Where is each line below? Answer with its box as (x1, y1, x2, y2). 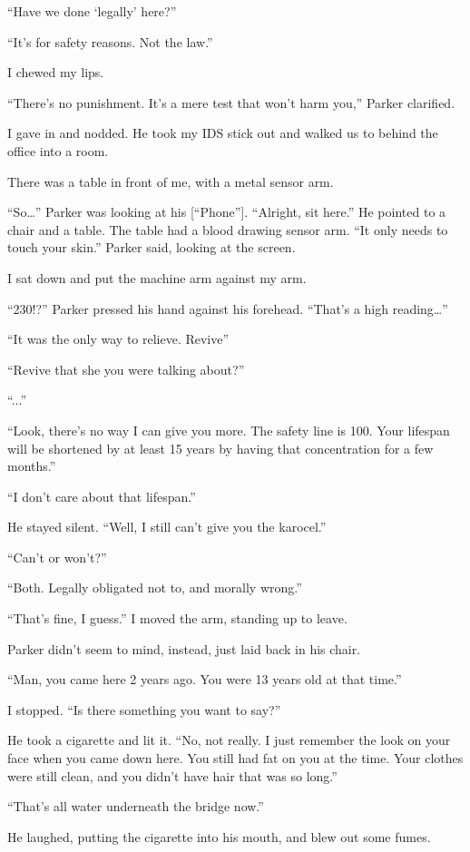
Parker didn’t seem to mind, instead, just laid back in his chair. (7, 639, 361, 658)
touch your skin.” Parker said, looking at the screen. (7, 238, 296, 257)
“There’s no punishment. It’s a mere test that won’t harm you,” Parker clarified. (7, 93, 455, 112)
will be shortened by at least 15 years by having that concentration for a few (7, 438, 434, 457)
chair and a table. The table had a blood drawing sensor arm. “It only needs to (7, 220, 448, 239)
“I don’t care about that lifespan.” (7, 486, 196, 505)
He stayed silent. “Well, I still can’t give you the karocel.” (7, 517, 327, 536)
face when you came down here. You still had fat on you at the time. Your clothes (7, 749, 464, 768)
